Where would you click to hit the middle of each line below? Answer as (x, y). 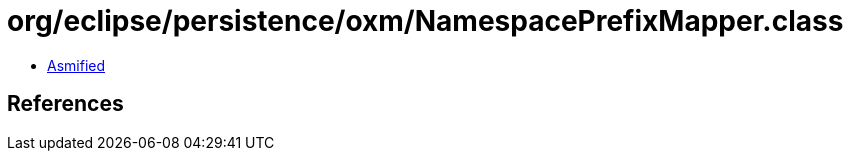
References (65, 104)
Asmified (76, 65)
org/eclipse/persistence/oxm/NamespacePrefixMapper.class (425, 21)
